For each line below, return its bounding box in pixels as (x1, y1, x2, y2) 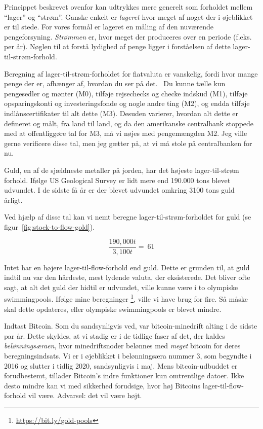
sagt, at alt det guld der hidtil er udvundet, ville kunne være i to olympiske (4, 281, 238, 292)
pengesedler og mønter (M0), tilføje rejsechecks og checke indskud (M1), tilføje (4, 88, 248, 98)
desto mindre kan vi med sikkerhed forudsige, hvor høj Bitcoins (4, 380, 201, 390)
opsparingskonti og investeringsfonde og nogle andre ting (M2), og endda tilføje (4, 98, 250, 109)
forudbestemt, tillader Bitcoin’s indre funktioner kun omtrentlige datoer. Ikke (4, 370, 244, 381)
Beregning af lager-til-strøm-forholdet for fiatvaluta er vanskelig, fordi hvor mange (4, 68, 258, 79)
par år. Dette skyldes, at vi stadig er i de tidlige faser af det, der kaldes (4, 330, 225, 341)
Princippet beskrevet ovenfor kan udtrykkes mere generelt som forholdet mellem (4, 2, 253, 12)
